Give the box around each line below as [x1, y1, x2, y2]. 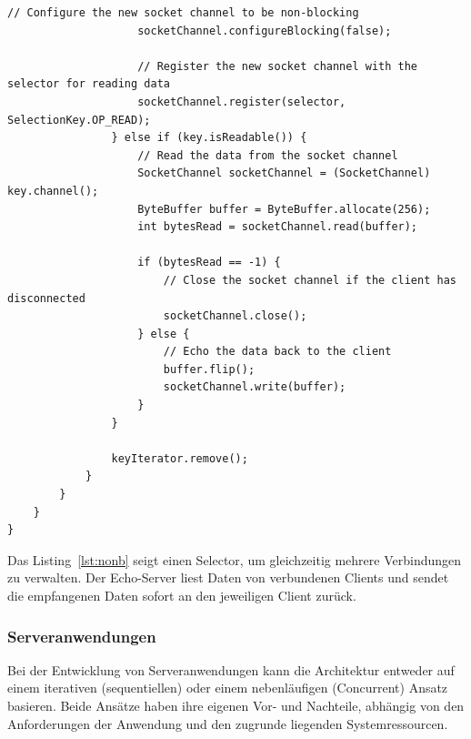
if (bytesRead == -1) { [137, 256, 281, 269]
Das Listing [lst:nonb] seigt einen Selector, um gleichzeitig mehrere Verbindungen [7, 550, 462, 569]
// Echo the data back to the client [163, 345, 392, 359]
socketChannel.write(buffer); [163, 380, 346, 394]
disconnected [7, 291, 85, 305]
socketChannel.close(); [163, 309, 307, 323]
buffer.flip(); [163, 362, 256, 376]
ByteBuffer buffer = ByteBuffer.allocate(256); [137, 202, 431, 216]
